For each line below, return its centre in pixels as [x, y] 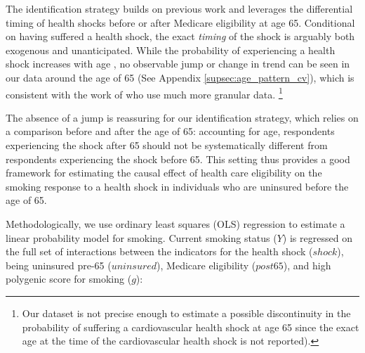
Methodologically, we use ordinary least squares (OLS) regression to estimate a [175, 223]
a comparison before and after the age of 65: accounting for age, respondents [170, 131]
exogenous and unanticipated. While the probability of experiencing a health [171, 50]
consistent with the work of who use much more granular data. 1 [144, 93]
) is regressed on [317, 237]
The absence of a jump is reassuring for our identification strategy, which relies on [182, 117]
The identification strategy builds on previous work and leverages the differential [179, 8]
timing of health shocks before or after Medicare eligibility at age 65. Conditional [180, 22]
